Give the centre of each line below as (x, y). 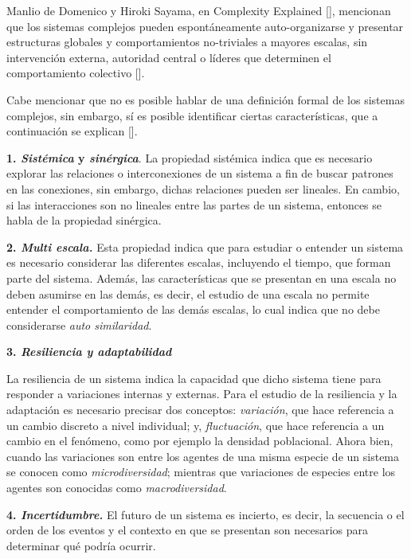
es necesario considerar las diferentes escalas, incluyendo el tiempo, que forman (199, 262)
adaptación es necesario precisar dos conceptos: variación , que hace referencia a (200, 410)
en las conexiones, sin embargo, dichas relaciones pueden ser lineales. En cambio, (203, 188)
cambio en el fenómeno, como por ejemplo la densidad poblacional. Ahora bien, (200, 441)
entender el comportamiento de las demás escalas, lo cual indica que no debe (193, 309)
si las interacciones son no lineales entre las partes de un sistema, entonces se (194, 204)
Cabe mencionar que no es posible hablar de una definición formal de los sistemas (205, 99)
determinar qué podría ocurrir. (81, 545)
